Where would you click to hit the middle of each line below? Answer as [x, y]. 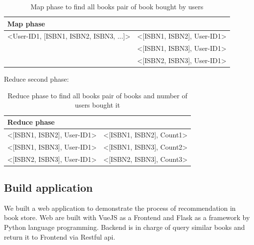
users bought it [98, 105]
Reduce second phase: [36, 79]
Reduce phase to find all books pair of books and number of [97, 95]
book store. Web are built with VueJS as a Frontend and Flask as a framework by [127, 217]
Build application [48, 188]
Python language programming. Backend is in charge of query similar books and [125, 227]
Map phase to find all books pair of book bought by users [117, 6]
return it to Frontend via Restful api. [60, 236]
